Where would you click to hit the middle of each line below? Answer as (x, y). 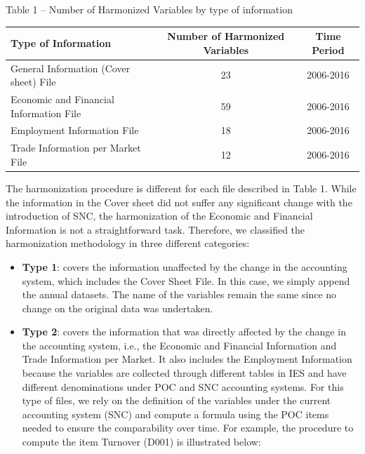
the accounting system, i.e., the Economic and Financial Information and (179, 345)
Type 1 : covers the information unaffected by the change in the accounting (185, 266)
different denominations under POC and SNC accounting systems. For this (183, 386)
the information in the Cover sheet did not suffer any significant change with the (179, 202)
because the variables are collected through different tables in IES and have (184, 373)
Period (328, 49)
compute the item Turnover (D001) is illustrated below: (141, 442)
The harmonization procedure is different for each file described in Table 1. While (181, 188)
